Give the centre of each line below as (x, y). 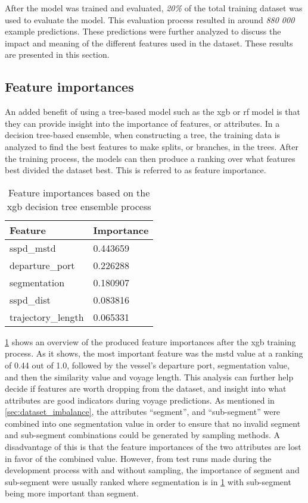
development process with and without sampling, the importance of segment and (152, 470)
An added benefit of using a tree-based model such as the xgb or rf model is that (153, 112)
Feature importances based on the (79, 192)
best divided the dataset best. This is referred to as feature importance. (136, 170)
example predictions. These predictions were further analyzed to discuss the (143, 31)
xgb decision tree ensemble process (79, 206)
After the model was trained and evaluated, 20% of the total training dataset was (154, 8)
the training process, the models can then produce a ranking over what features (150, 158)
